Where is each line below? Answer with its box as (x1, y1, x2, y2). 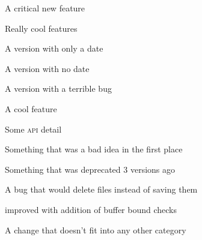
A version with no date (5, 62, 90, 74)
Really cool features (5, 22, 78, 34)
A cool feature (5, 102, 57, 115)
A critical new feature (5, 2, 85, 14)
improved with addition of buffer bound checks (5, 203, 177, 215)
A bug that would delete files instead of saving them (5, 183, 198, 196)
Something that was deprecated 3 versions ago (5, 163, 176, 175)
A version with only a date (5, 42, 103, 55)
